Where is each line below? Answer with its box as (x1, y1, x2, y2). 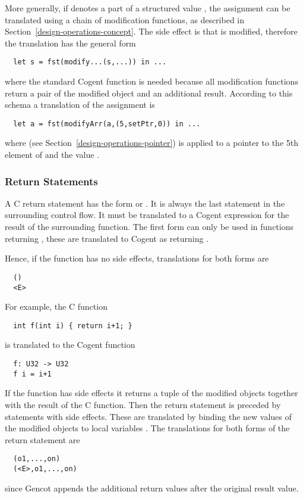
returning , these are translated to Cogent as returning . (5, 232, 209, 244)
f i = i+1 (13, 369, 52, 378)
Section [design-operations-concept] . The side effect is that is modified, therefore (5, 25, 298, 38)
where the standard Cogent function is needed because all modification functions (5, 75, 298, 88)
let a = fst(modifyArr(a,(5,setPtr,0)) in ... (13, 119, 201, 128)
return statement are (5, 433, 80, 446)
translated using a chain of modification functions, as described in (5, 13, 245, 26)
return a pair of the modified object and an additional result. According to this (5, 86, 293, 99)
